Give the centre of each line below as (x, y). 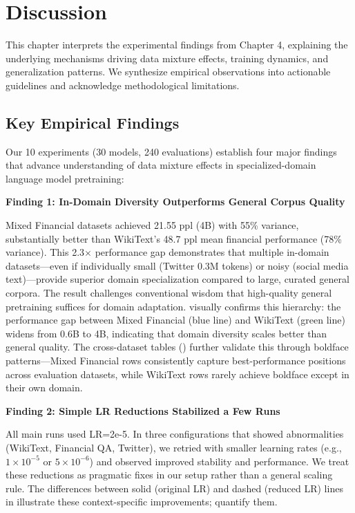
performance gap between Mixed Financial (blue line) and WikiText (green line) (175, 320)
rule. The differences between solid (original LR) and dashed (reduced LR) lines (174, 488)
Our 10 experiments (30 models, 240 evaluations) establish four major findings (171, 151)
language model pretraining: (65, 178)
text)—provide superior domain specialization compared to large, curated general (177, 279)
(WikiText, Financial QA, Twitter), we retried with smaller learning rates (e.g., (174, 447)
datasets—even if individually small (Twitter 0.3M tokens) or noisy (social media (177, 265)
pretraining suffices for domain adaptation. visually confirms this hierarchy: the (173, 306)
